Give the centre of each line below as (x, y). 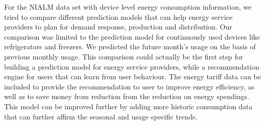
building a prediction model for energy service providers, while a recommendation (132, 66)
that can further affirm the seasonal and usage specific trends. (101, 116)
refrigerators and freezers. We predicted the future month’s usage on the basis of (130, 46)
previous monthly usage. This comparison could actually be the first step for (124, 56)
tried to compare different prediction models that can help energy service (118, 17)
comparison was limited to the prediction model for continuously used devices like (132, 36)
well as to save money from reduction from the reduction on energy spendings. (127, 96)
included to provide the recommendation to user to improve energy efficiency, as (129, 86)
